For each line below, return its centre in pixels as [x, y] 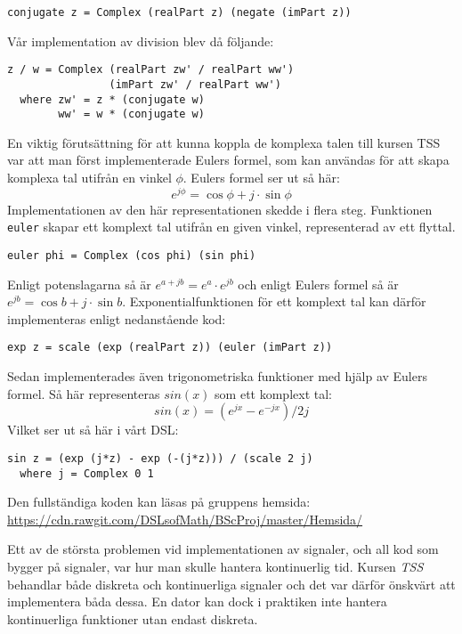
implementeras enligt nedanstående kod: [117, 318]
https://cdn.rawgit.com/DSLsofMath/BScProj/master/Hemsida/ [185, 519]
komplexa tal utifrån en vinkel [89, 178]
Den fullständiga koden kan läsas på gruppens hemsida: [159, 502]
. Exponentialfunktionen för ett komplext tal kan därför [274, 301]
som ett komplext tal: [273, 393]
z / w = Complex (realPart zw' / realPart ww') [151, 70]
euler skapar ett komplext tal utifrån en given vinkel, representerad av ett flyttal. [231, 227]
